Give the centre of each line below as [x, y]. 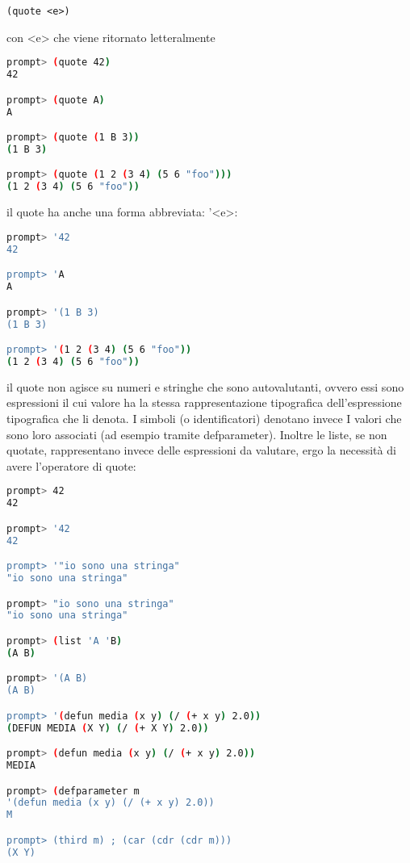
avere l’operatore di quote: [71, 465]
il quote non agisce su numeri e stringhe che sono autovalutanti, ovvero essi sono [205, 386]
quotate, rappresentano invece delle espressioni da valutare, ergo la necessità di [201, 450]
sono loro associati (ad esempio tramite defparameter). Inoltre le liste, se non [197, 434]
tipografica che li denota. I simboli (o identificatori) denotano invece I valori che [204, 418]
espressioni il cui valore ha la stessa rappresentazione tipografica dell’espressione [204, 402]
